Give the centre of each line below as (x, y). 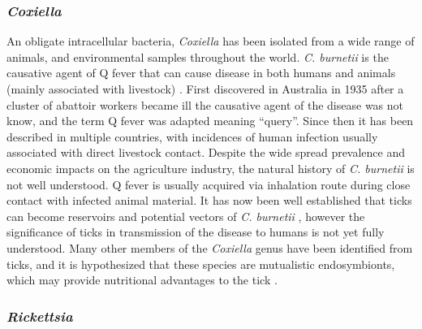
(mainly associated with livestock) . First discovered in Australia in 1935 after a (205, 89)
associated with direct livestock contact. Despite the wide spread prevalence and (206, 152)
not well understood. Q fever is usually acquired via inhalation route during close (209, 184)
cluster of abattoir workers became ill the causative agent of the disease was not (205, 104)
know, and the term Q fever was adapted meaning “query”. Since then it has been (210, 121)
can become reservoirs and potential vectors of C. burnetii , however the (186, 216)
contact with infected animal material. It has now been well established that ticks (209, 200)
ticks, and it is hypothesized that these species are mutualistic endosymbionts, (201, 264)
